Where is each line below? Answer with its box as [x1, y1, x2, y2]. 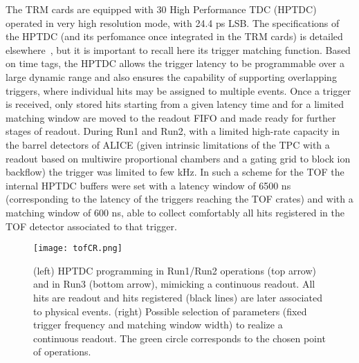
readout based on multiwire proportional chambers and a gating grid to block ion [6, 151, 351, 165]
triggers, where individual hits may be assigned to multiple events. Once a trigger [6, 83, 351, 97]
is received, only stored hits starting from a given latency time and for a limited [6, 97, 344, 111]
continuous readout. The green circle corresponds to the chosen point [33, 331, 326, 345]
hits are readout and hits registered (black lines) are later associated [33, 290, 322, 304]
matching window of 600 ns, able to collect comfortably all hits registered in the [6, 205, 344, 219]
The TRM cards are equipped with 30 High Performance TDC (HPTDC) [6, 2, 317, 16]
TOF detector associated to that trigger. [6, 218, 177, 233]
